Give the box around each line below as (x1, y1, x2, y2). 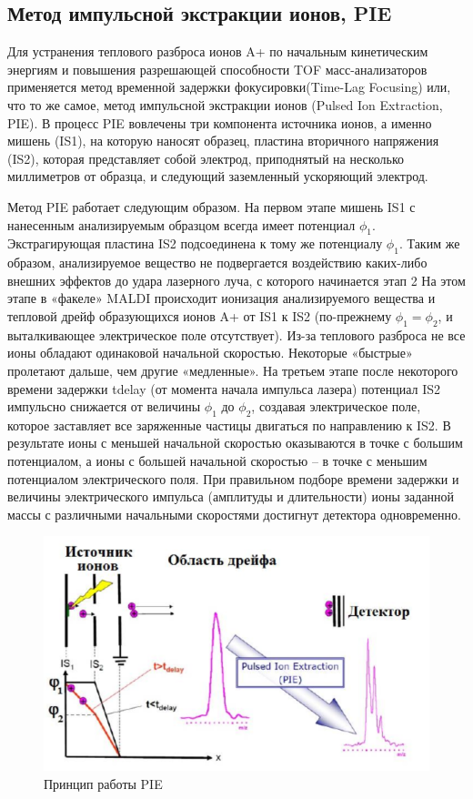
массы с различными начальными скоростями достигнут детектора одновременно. (7, 504, 461, 523)
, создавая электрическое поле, (251, 397, 421, 416)
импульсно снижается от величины (7, 397, 201, 416)
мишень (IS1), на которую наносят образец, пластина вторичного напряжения (7, 131, 439, 150)
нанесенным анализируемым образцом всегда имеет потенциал (7, 215, 356, 234)
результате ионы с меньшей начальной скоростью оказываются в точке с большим (7, 433, 463, 452)
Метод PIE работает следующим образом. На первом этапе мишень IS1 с (7, 197, 416, 216)
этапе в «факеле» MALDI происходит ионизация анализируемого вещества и (7, 288, 436, 308)
